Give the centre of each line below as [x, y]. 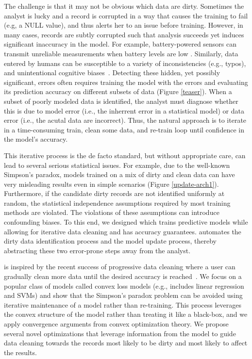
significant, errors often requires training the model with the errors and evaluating [126, 82]
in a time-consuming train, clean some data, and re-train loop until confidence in [124, 129]
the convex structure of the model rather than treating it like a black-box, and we [126, 314]
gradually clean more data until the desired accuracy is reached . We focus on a [123, 276]
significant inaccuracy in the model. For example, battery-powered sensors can [120, 44]
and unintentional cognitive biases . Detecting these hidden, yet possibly [112, 73]
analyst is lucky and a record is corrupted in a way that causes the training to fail [126, 15]
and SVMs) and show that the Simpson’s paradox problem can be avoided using [123, 295]
